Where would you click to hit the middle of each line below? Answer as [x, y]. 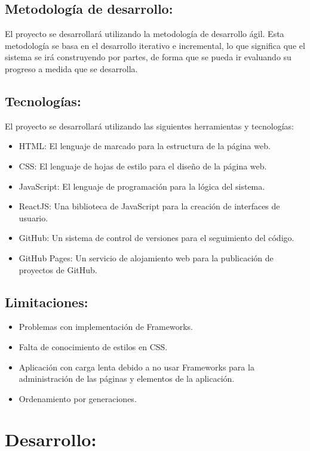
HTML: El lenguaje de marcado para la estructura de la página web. [145, 146]
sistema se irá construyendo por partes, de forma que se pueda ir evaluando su [148, 57]
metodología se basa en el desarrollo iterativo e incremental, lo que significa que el [155, 45]
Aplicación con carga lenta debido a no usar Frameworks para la [136, 367]
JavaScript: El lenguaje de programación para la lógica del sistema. [142, 186]
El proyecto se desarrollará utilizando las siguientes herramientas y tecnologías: [149, 126]
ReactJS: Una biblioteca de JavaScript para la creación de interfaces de [149, 206]
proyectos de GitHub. [58, 269]
